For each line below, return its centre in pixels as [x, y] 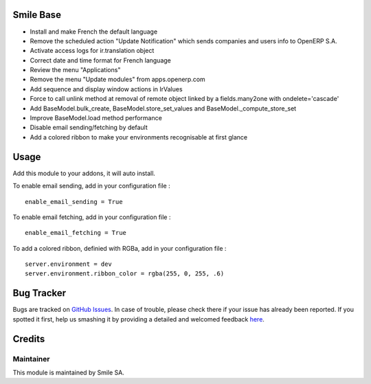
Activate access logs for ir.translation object [92, 51]
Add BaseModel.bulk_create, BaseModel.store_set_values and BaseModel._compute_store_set [163, 108]
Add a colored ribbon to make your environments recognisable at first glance [139, 137]
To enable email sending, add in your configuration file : [92, 186]
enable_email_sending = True [74, 202]
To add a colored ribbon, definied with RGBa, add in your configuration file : [120, 248]
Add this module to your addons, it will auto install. [84, 173]
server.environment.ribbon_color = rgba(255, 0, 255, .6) [125, 274]
